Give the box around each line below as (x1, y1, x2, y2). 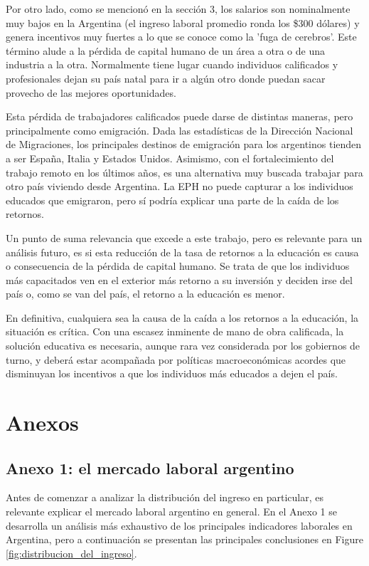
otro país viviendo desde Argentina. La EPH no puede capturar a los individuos (6, 179, 353, 194)
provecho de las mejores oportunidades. (6, 85, 176, 100)
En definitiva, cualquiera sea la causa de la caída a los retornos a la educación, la (6, 310, 359, 325)
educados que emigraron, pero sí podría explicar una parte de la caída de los (6, 192, 339, 207)
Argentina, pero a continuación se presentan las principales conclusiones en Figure (6, 532, 363, 547)
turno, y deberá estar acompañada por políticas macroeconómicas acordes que (6, 352, 346, 367)
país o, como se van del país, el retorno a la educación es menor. (6, 286, 285, 301)
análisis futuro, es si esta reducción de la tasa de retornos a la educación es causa (6, 244, 359, 259)
